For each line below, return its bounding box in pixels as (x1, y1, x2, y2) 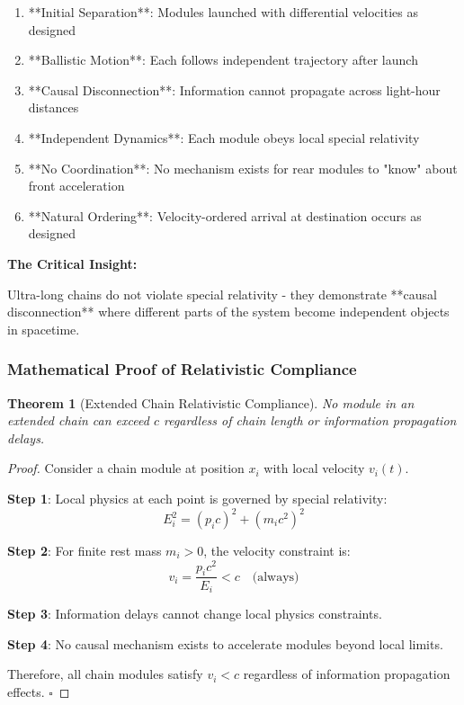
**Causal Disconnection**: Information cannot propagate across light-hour (28, 80, 441, 99)
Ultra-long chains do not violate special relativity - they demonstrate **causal (7, 284, 437, 303)
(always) (252, 570, 299, 584)
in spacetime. (7, 319, 80, 338)
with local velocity (263, 459, 365, 477)
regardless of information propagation (243, 665, 451, 683)
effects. (7, 682, 45, 701)
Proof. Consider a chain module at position (7, 459, 245, 477)
